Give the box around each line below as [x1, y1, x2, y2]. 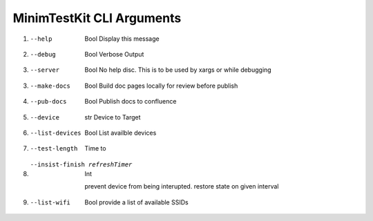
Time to [84, 144, 106, 153]
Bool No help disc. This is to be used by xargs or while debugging [84, 66, 272, 74]
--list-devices [30, 128, 82, 137]
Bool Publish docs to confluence [84, 97, 177, 106]
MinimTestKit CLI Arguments [12, 10, 182, 26]
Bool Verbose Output [84, 50, 144, 58]
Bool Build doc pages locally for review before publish [84, 81, 238, 90]
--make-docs [30, 81, 70, 90]
